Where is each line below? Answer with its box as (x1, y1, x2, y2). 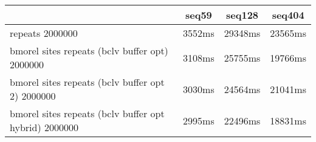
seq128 (226, 8, 259, 22)
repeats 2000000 (10, 26, 78, 40)
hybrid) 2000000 (10, 120, 78, 134)
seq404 (272, 8, 304, 22)
